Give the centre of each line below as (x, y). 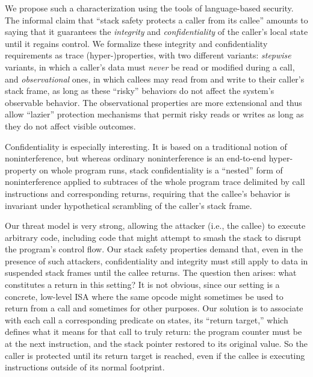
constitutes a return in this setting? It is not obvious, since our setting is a (142, 285)
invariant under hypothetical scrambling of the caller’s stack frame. (129, 205)
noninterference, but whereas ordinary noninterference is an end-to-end (136, 158)
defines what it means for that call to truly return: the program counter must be (153, 332)
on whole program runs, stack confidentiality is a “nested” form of (161, 170)
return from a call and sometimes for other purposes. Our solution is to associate (154, 308)
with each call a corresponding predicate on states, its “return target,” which (147, 319)
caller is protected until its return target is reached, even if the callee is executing (155, 355)
